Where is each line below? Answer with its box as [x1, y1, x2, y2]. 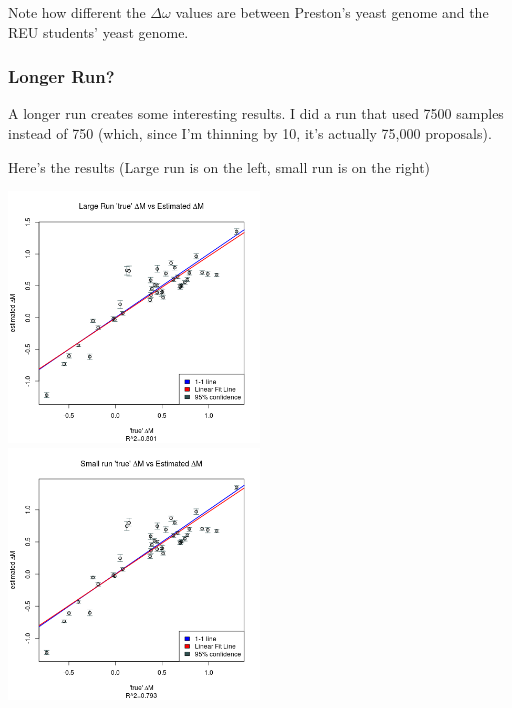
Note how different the [8, 2, 146, 22]
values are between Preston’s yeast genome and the [175, 2, 489, 22]
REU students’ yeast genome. [8, 21, 189, 42]
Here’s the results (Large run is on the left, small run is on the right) [8, 156, 431, 177]
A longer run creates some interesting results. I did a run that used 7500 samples [8, 103, 504, 124]
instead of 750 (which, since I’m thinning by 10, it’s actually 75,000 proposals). [8, 123, 492, 143]
